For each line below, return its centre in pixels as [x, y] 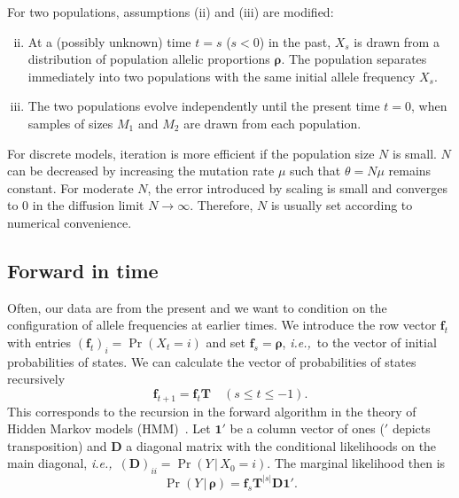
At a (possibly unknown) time [109, 41]
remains [410, 171]
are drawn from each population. [272, 123]
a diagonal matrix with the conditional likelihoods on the [281, 445]
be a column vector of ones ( [307, 428]
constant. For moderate [70, 187]
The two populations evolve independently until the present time [204, 106]
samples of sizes [70, 123]
